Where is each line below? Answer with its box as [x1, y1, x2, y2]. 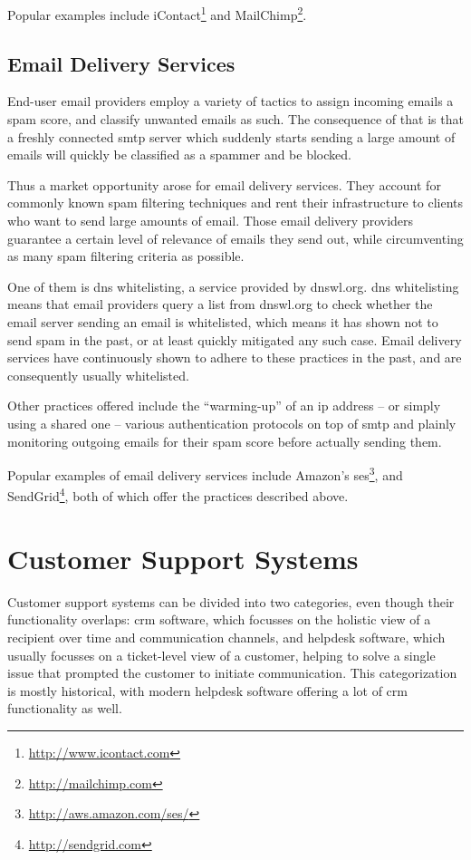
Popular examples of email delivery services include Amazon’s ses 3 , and [7, 463, 403, 484]
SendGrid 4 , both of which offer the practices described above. [7, 484, 349, 506]
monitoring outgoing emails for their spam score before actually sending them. [7, 431, 442, 450]
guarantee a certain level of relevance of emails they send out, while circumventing [7, 228, 464, 247]
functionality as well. [7, 699, 122, 718]
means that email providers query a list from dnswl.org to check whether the [7, 295, 433, 314]
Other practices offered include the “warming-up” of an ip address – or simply [7, 396, 441, 415]
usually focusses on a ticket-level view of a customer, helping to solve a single [7, 645, 436, 664]
